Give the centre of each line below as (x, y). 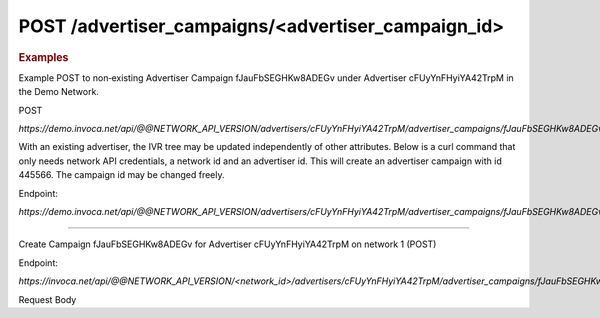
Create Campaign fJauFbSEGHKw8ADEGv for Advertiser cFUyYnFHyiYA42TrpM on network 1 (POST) (227, 244)
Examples (43, 57)
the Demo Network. (59, 92)
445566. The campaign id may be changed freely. (121, 175)
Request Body (47, 299)
